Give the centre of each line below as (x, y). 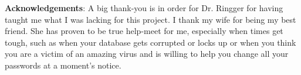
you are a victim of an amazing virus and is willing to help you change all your (147, 54)
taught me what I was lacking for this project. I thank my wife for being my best (150, 19)
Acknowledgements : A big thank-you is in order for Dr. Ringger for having (144, 8)
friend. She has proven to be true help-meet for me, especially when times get (144, 31)
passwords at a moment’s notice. (63, 65)
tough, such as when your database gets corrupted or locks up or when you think (150, 42)
